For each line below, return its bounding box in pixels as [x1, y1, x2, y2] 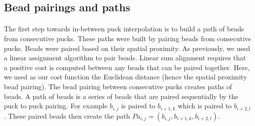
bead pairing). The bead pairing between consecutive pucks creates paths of [4, 81, 232, 91]
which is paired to [177, 101, 232, 111]
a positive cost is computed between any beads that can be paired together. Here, [4, 62, 250, 72]
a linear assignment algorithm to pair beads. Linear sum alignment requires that [4, 52, 246, 63]
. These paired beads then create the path [4, 110, 130, 121]
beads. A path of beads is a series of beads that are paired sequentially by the [4, 91, 239, 101]
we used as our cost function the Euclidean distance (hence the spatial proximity [4, 72, 247, 82]
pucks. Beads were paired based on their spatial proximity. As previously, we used [4, 43, 251, 53]
